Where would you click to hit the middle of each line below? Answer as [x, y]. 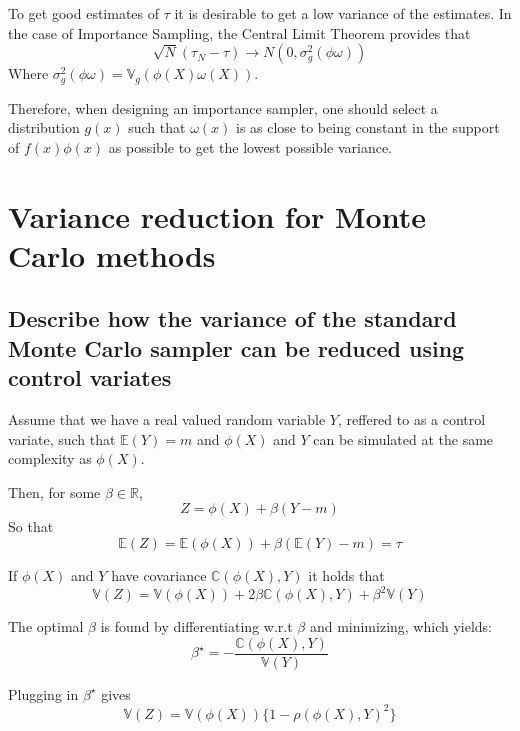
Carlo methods [112, 254]
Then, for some [54, 491]
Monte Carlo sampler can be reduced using [236, 347]
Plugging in [43, 693]
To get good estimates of [84, 13]
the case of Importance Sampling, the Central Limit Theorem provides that [239, 32]
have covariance [159, 574]
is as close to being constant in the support [367, 127]
